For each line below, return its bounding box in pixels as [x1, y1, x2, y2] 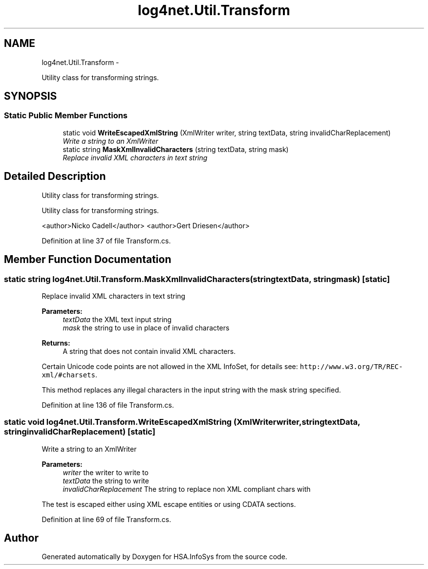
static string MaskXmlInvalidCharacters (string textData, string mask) [63, 145, 289, 153]
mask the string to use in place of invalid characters [63, 323, 230, 332]
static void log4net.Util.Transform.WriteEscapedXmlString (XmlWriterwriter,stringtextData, [4, 417, 361, 427]
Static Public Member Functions [4, 110, 128, 121]
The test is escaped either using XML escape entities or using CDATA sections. [42, 500, 296, 508]
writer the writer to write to [63, 468, 149, 477]
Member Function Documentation [4, 253, 171, 266]
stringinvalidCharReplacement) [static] [4, 427, 155, 437]
